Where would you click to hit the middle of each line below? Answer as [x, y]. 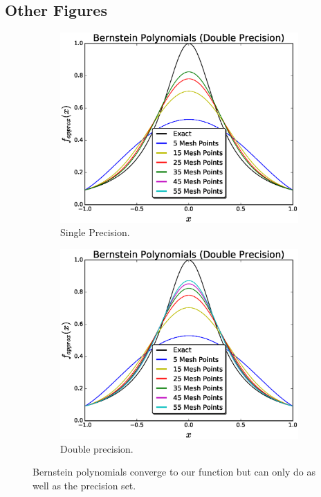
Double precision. [97, 448]
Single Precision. [95, 232]
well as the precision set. [84, 486]
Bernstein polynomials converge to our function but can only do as [174, 472]
